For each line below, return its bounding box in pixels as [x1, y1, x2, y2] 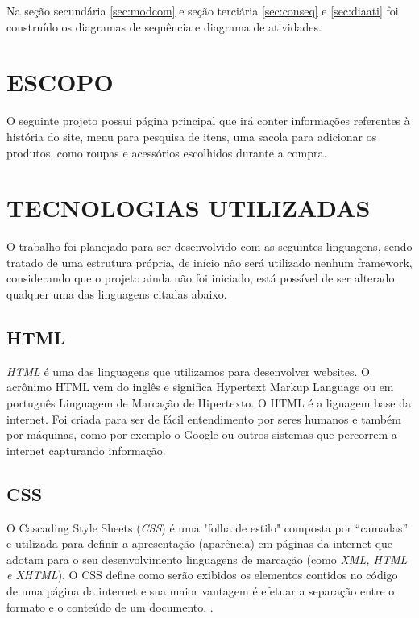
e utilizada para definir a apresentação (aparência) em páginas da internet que [6, 535, 393, 552]
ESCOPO [6, 65, 114, 98]
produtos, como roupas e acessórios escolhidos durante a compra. [6, 144, 327, 161]
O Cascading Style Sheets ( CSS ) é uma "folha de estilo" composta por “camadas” [6, 519, 409, 536]
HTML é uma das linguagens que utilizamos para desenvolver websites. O [6, 362, 370, 379]
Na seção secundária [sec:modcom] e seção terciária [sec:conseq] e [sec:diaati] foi [6, 2, 399, 19]
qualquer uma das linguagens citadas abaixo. [6, 286, 227, 302]
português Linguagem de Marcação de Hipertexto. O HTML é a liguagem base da [6, 394, 411, 411]
